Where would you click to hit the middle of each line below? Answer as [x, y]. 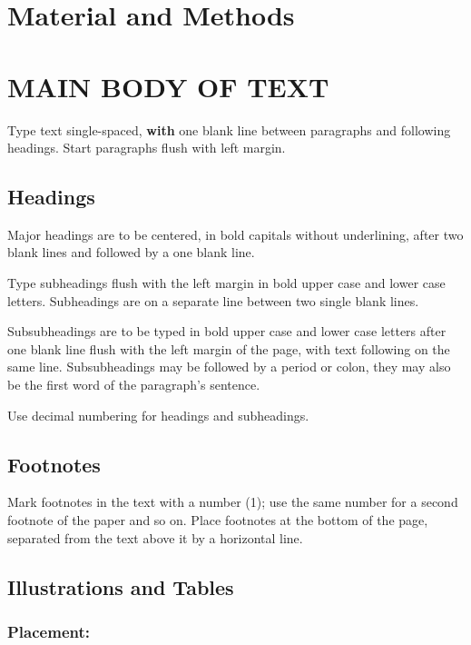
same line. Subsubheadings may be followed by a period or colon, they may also [229, 367]
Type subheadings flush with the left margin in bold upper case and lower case [226, 283]
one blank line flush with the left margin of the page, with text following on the [229, 348]
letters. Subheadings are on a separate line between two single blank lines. [213, 300]
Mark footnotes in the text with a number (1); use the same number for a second [233, 502]
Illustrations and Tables [121, 586]
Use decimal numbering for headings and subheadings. [158, 415]
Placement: [49, 631]
